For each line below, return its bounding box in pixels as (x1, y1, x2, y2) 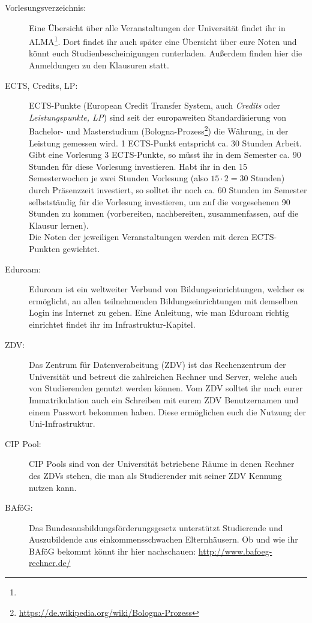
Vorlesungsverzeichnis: (5, 1, 86, 13)
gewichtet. (62, 242, 100, 254)
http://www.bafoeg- (198, 544, 272, 557)
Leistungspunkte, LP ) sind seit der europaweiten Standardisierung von (29, 110, 286, 123)
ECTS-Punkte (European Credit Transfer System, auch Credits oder (29, 99, 281, 112)
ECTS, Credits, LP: (5, 79, 78, 91)
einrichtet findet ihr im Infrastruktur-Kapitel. (29, 318, 196, 330)
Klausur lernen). (29, 218, 89, 231)
